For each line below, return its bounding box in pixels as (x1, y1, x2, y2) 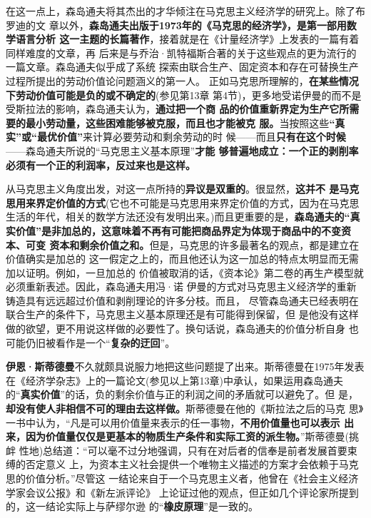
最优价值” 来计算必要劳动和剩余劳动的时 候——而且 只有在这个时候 (36, 129, 346, 144)
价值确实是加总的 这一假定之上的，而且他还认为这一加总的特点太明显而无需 (6, 251, 359, 266)
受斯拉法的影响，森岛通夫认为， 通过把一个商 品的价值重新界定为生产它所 (6, 101, 350, 116)
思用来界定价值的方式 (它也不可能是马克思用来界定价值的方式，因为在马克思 (6, 195, 360, 210)
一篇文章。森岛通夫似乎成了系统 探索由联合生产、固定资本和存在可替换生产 (6, 59, 359, 74)
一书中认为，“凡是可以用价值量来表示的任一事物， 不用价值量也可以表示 (6, 415, 340, 430)
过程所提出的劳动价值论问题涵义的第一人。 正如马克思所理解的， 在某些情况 (6, 73, 359, 88)
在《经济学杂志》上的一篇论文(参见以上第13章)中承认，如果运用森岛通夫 (6, 372, 343, 387)
